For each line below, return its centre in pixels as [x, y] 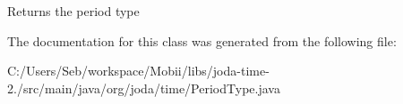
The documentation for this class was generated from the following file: [202, 40]
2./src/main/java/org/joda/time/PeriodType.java [144, 88]
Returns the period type [73, 11]
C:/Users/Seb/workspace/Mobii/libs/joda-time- [138, 71]
